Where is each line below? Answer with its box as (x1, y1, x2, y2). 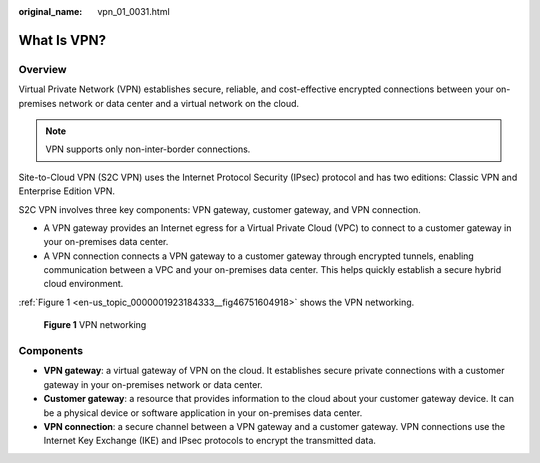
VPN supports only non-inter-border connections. (45, 143, 251, 155)
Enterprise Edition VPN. (18, 185, 115, 197)
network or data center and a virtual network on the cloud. (58, 97, 300, 109)
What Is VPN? (18, 31, 107, 49)
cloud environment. (43, 278, 124, 290)
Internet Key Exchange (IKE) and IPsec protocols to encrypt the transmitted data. (43, 435, 377, 447)
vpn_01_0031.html (97, 6, 170, 17)
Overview (18, 62, 67, 76)
